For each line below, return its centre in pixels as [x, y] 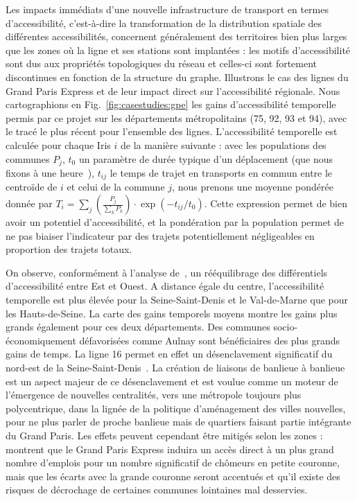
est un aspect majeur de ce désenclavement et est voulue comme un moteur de [172, 381]
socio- [286, 327]
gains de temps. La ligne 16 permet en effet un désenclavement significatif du [169, 354]
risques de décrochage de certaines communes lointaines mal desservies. [157, 490]
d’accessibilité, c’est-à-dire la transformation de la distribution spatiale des [164, 23]
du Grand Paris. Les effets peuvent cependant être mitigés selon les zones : [164, 435]
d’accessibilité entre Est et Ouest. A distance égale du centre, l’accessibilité [165, 286]
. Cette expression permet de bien [276, 203]
